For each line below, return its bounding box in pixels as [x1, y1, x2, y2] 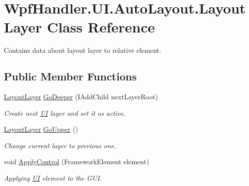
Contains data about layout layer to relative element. [4, 45, 161, 55]
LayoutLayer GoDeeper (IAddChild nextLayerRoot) [4, 92, 158, 102]
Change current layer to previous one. [4, 140, 116, 150]
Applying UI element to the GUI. [4, 173, 102, 183]
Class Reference [47, 17, 155, 37]
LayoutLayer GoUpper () [4, 124, 78, 134]
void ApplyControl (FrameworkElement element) [4, 156, 149, 167]
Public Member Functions [4, 69, 137, 84]
